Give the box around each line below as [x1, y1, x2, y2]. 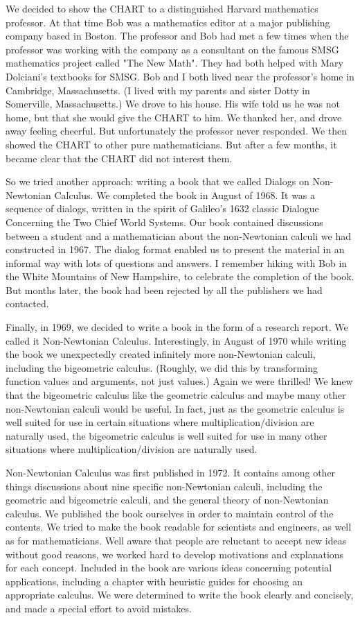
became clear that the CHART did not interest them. [6, 150, 233, 165]
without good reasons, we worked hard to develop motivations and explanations [6, 546, 344, 561]
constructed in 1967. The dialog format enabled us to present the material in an [6, 242, 345, 257]
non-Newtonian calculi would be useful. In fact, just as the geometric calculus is [6, 401, 345, 415]
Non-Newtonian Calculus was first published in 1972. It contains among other [6, 465, 336, 479]
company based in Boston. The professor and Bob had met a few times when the [6, 28, 349, 43]
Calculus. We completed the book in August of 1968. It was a [54, 187, 316, 202]
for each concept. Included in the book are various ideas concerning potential [6, 560, 332, 575]
